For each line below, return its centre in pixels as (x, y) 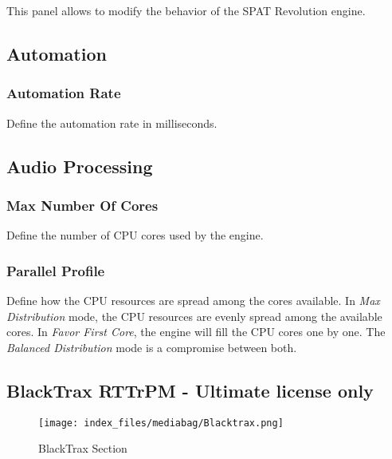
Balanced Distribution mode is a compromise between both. (152, 347)
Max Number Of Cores (82, 205)
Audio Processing (80, 166)
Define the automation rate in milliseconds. (112, 123)
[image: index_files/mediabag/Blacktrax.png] (161, 423)
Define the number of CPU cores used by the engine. (135, 235)
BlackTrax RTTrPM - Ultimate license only (190, 390)
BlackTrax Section (83, 448)
